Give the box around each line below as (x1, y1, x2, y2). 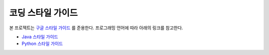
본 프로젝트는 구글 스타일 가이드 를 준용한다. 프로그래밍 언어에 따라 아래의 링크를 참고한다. (9, 25, 183, 31)
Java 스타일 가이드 (21, 34, 58, 40)
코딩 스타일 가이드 (9, 7, 78, 18)
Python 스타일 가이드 (21, 41, 63, 47)
